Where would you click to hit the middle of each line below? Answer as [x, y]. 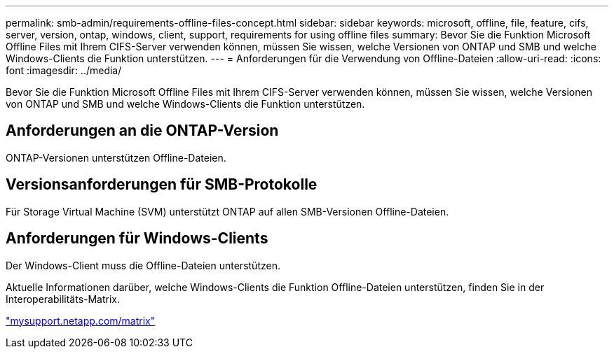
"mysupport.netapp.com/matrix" [81, 320]
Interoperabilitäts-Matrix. [63, 299]
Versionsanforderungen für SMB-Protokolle [162, 185]
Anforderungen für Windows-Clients [137, 239]
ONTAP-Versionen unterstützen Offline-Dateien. [116, 157]
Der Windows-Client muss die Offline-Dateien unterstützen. [143, 265]
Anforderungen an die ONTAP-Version [142, 131]
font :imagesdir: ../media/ [64, 70]
